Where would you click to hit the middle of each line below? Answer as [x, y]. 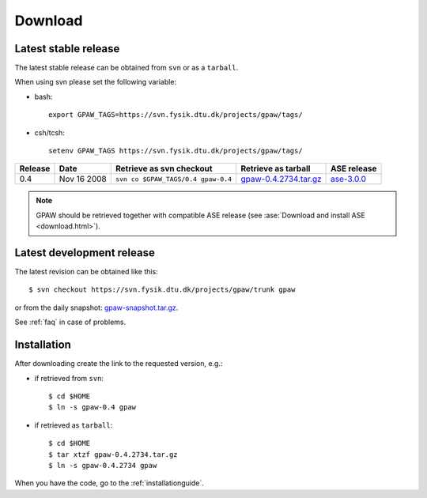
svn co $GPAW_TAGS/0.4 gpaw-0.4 [174, 179]
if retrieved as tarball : [74, 425]
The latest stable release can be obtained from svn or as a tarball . [127, 68]
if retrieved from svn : [69, 378]
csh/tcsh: [49, 132]
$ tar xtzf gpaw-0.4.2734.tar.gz [113, 454]
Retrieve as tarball [276, 168]
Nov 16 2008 [83, 179]
